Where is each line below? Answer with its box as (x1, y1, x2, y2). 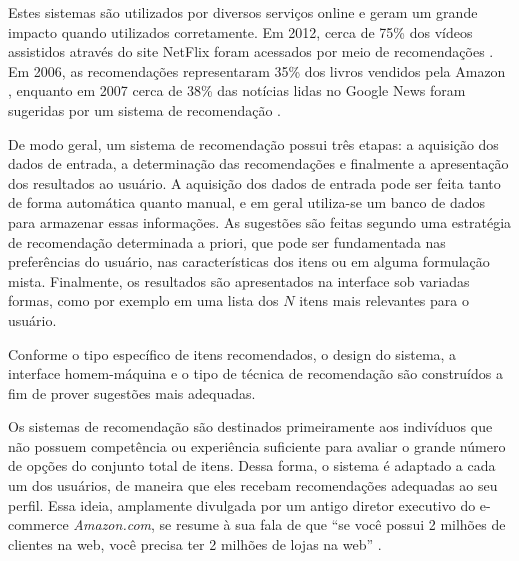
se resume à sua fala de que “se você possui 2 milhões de (159, 514, 506, 535)
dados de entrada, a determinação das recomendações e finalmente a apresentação (8, 153, 509, 174)
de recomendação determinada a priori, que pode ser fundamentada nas (8, 231, 446, 252)
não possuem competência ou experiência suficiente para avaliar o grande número (8, 435, 506, 456)
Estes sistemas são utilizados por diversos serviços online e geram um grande (8, 2, 478, 22)
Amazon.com (73, 514, 152, 535)
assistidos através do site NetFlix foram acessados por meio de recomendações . (8, 41, 494, 62)
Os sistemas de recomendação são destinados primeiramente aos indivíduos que (8, 416, 493, 437)
